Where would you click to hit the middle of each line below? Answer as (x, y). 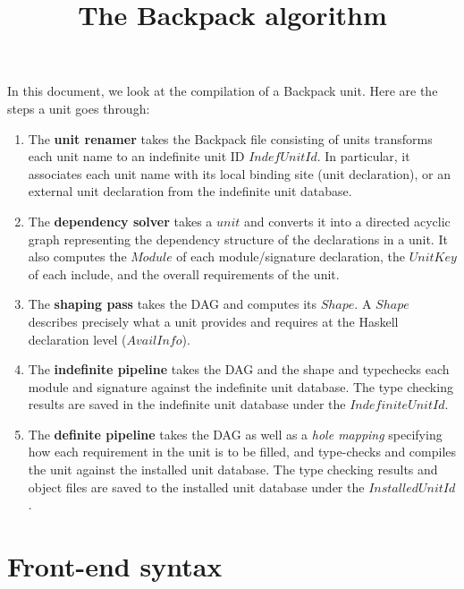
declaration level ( (77, 339)
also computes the (77, 256)
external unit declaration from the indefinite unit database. (190, 191)
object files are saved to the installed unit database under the (196, 487)
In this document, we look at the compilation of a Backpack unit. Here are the (223, 91)
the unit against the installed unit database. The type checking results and (233, 469)
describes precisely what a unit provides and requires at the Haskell (213, 321)
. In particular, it (363, 156)
